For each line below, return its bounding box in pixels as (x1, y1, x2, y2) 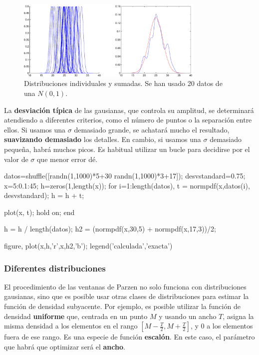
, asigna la (223, 310, 254, 321)
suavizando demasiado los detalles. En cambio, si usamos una (4, 134, 201, 144)
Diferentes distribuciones (4, 261, 106, 274)
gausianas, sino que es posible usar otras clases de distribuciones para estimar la (4, 291, 249, 301)
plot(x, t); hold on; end (4, 206, 75, 217)
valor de (4, 153, 28, 164)
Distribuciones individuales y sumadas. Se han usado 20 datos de (24, 78, 223, 88)
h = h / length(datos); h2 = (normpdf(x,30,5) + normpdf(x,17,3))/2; (4, 223, 216, 234)
